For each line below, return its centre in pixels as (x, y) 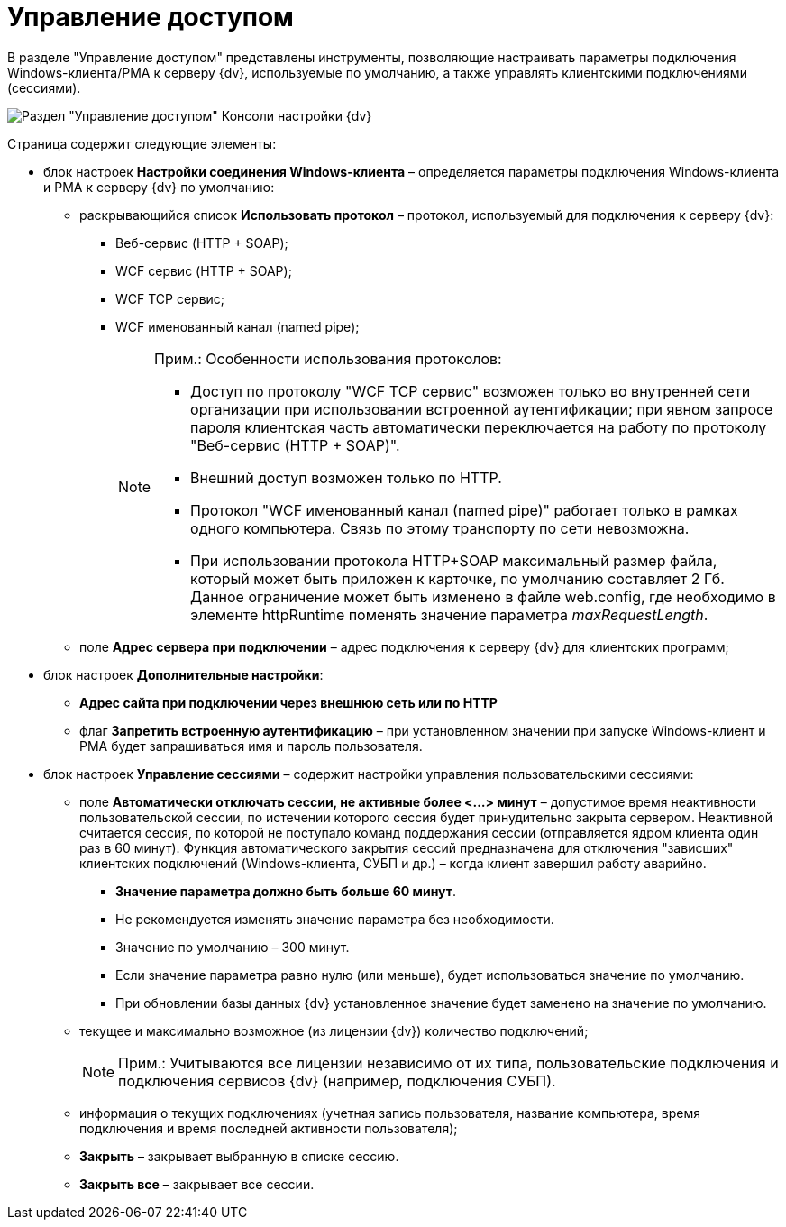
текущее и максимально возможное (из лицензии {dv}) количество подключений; (334, 1030)
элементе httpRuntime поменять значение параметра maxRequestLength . (449, 614)
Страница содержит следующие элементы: (142, 143)
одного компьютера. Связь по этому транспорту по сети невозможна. (440, 528)
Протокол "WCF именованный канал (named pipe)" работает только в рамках (464, 510)
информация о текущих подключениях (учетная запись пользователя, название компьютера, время (390, 1113)
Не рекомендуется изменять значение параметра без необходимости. (335, 919)
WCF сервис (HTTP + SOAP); (204, 270)
